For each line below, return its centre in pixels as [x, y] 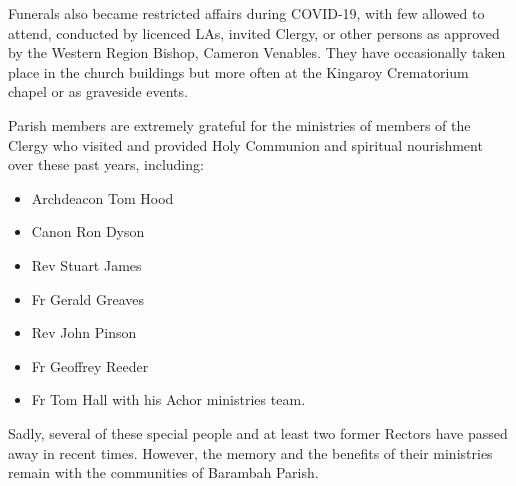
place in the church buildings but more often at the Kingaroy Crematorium [238, 71]
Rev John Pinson [84, 332]
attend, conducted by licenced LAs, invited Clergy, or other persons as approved [254, 32]
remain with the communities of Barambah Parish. [163, 472]
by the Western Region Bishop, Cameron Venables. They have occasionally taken [257, 52]
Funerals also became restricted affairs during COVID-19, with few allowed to [246, 13]
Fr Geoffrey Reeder [90, 365]
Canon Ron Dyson [88, 231]
